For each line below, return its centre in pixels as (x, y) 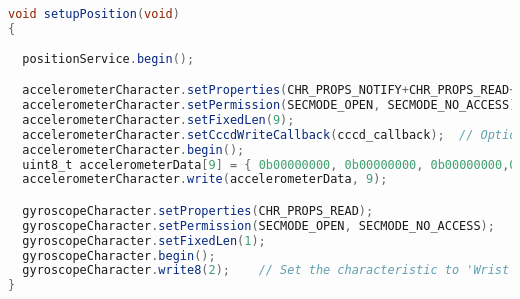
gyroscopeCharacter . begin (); (119, 255)
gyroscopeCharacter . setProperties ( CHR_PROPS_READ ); (198, 210)
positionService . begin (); (108, 58)
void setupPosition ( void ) (94, 14)
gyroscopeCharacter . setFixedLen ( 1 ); (144, 240)
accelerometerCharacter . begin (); (133, 149)
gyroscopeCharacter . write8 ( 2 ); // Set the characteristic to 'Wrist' (269, 270)
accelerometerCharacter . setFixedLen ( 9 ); (158, 119)
